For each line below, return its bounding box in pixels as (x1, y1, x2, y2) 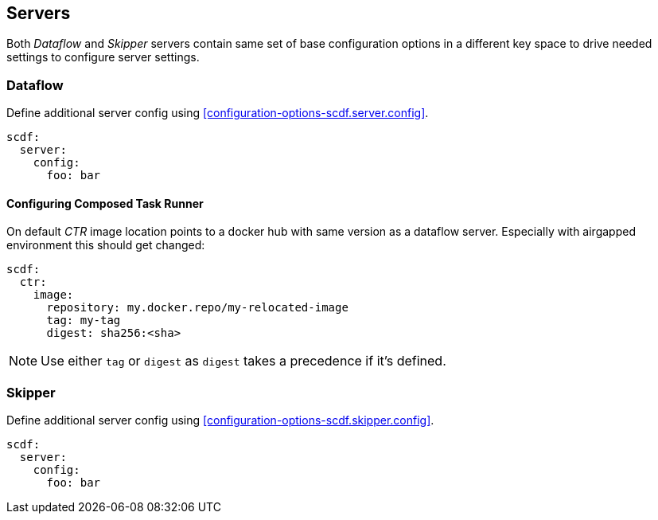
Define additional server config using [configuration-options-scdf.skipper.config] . (6, 413, 434, 428)
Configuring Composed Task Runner (6, 196, 204, 210)
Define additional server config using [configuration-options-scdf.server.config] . (6, 106, 429, 120)
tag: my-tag (46, 314, 121, 327)
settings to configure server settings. (6, 50, 200, 65)
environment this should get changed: (6, 238, 205, 252)
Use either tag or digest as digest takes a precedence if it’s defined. (41, 353, 446, 369)
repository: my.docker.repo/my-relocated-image (46, 301, 348, 315)
